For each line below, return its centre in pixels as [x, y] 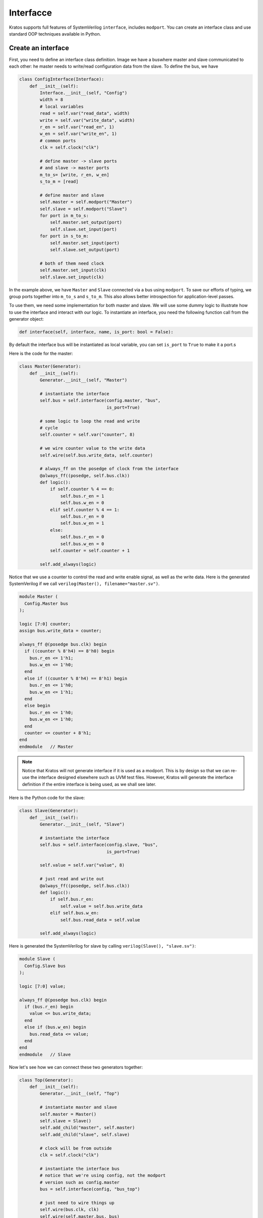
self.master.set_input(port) [85, 243]
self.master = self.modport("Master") [86, 202]
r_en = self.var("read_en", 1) [77, 127]
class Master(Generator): [50, 366]
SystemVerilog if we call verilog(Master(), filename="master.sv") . [84, 584]
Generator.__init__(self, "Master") [84, 380]
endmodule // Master [46, 746]
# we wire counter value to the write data [93, 448]
